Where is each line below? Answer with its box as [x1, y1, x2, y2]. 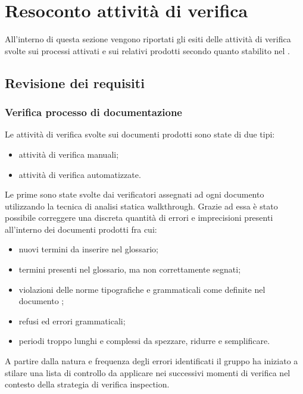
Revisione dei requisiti [5, 73, 145, 92]
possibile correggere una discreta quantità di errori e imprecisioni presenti [5, 211, 273, 224]
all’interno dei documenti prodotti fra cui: [5, 223, 157, 235]
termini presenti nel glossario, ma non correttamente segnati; [18, 263, 241, 276]
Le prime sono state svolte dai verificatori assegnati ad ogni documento [5, 188, 264, 201]
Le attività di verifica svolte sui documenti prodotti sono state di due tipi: [5, 128, 275, 140]
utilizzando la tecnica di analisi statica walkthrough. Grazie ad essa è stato [5, 199, 278, 212]
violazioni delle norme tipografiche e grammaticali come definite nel [18, 283, 265, 295]
